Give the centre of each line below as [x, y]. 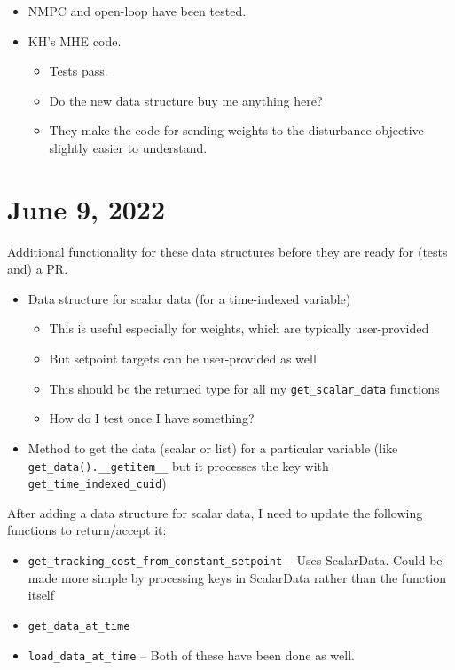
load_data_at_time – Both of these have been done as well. [191, 654]
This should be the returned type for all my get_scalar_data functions [244, 388]
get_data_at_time [79, 626]
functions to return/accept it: [87, 530]
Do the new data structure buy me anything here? [186, 100]
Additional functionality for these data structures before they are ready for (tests [227, 251]
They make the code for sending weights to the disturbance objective [236, 130]
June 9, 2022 [86, 208]
